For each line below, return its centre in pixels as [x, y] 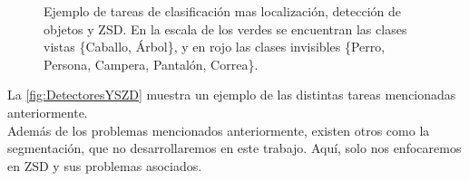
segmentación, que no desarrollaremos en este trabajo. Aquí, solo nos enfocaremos [234, 148]
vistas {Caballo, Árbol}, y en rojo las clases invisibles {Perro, [215, 47]
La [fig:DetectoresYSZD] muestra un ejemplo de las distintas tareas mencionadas [232, 95]
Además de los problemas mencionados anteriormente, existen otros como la [219, 130]
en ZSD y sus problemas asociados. [105, 165]
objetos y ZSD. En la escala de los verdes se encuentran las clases [225, 29]
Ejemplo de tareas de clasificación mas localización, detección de [222, 11]
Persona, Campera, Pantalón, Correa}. [151, 64]
